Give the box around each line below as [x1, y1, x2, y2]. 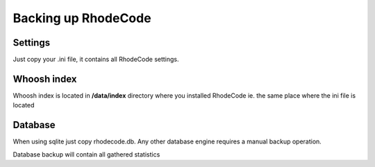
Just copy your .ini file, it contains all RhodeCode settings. [12, 55, 180, 64]
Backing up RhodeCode [12, 10, 152, 26]
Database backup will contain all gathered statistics [12, 150, 160, 159]
